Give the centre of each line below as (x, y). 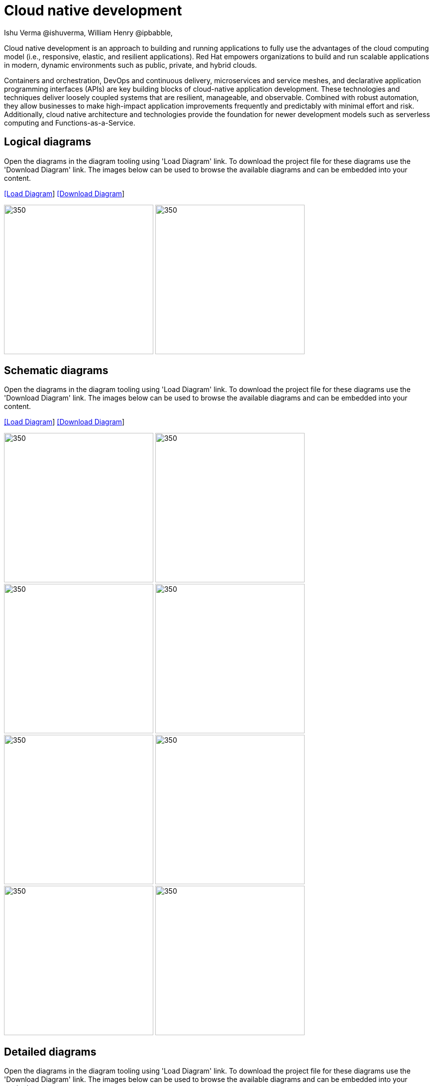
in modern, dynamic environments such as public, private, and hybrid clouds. (131, 65)
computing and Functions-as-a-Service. (70, 123)
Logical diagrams (48, 142)
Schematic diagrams (56, 371)
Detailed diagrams (50, 1052)
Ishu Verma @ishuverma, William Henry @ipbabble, (88, 32)
